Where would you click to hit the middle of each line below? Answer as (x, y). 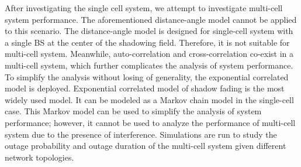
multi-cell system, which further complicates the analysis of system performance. (149, 65)
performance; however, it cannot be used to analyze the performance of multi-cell (150, 122)
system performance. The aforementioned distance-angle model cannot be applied (151, 19)
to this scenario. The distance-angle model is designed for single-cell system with (149, 31)
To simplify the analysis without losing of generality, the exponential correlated (147, 76)
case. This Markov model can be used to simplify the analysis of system (133, 111)
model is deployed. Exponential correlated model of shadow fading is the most (145, 88)
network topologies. (39, 157)
